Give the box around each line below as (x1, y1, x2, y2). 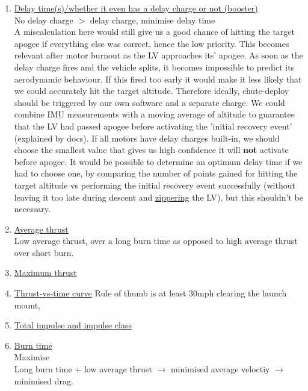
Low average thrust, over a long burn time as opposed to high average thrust (14, 234, 298, 247)
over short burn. (14, 246, 74, 258)
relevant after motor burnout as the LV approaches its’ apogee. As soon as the (14, 49, 303, 61)
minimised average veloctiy (170, 363, 270, 375)
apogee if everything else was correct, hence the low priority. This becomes (14, 37, 289, 49)
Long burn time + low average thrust (14, 363, 152, 375)
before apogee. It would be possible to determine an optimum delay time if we (14, 155, 303, 167)
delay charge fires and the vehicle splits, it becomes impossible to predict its (14, 60, 295, 73)
